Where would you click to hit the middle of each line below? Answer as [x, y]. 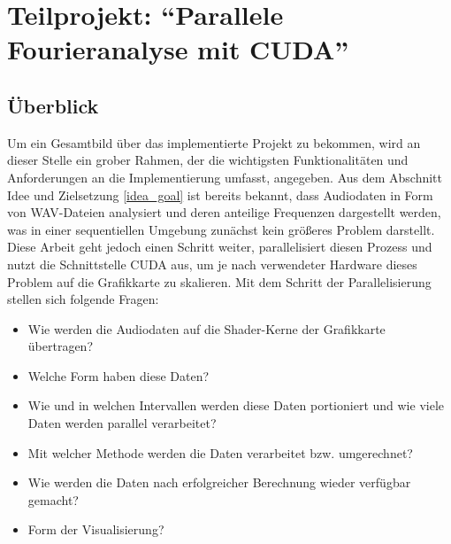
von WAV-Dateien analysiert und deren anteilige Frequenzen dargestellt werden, [224, 212]
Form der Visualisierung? [96, 529]
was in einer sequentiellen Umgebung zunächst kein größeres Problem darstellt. [221, 229]
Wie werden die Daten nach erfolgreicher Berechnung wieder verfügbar [219, 482]
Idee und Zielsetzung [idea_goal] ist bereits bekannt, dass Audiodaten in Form [220, 194]
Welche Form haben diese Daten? [118, 375]
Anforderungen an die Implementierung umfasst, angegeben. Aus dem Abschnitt [225, 177]
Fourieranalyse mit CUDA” [178, 49]
